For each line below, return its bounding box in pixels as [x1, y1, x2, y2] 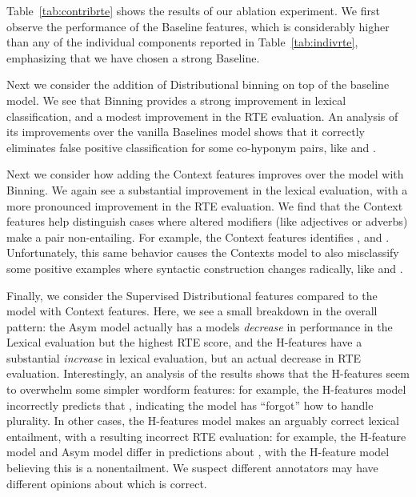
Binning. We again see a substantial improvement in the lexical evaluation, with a [6, 181, 408, 198]
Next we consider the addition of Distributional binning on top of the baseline [6, 76, 390, 93]
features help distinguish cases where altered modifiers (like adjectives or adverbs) [6, 213, 408, 230]
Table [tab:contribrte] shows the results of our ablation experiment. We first [6, 2, 380, 18]
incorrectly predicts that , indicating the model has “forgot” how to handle [6, 396, 374, 413]
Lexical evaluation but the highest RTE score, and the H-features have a [6, 334, 362, 351]
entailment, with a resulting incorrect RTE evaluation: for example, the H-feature [6, 427, 406, 444]
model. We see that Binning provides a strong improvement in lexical [6, 91, 346, 108]
